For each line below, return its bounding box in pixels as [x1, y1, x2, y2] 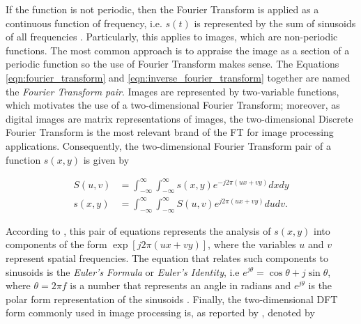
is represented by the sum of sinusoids [194, 15, 356, 30]
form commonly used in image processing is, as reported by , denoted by [6, 305, 315, 320]
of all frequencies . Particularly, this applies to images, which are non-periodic [6, 29, 338, 44]
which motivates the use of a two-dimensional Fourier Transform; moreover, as [6, 98, 340, 112]
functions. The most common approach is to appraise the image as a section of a [6, 43, 350, 57]
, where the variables [208, 237, 296, 252]
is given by [83, 152, 130, 167]
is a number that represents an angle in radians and [70, 278, 291, 293]
